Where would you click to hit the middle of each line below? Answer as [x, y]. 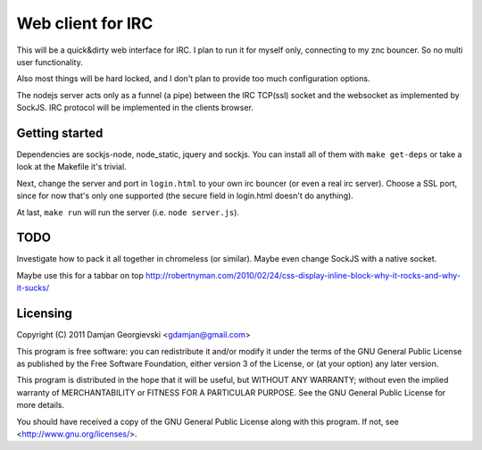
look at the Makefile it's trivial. [71, 167]
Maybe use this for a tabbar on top [80, 275]
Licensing [45, 314]
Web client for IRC [85, 23]
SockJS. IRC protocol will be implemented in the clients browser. [135, 108]
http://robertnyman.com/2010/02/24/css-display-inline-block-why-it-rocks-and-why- [303, 275]
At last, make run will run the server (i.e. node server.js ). [128, 212]
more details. [41, 405]
